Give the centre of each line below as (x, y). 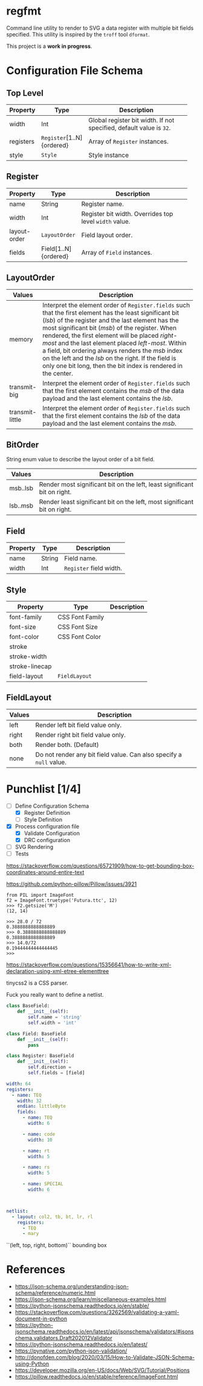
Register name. (102, 204)
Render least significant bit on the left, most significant (116, 502)
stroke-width (28, 656)
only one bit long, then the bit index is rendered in (112, 366)
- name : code (39, 1134)
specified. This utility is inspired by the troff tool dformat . (78, 34)
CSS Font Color (79, 637)
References (36, 1270)
